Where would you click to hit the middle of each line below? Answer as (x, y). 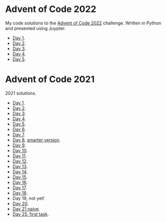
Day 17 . (20, 188)
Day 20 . (20, 204)
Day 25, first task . (30, 214)
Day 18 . (20, 193)
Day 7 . (19, 134)
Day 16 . (20, 182)
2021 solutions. (21, 93)
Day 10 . (20, 150)
